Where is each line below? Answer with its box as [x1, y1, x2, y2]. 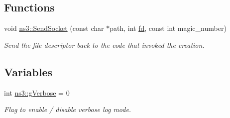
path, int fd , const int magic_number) [110, 23, 227, 33]
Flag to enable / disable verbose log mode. [4, 104, 131, 115]
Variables [4, 64, 53, 79]
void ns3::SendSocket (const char [4, 23, 104, 33]
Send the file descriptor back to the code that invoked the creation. [4, 39, 205, 50]
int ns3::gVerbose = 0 [4, 87, 70, 98]
